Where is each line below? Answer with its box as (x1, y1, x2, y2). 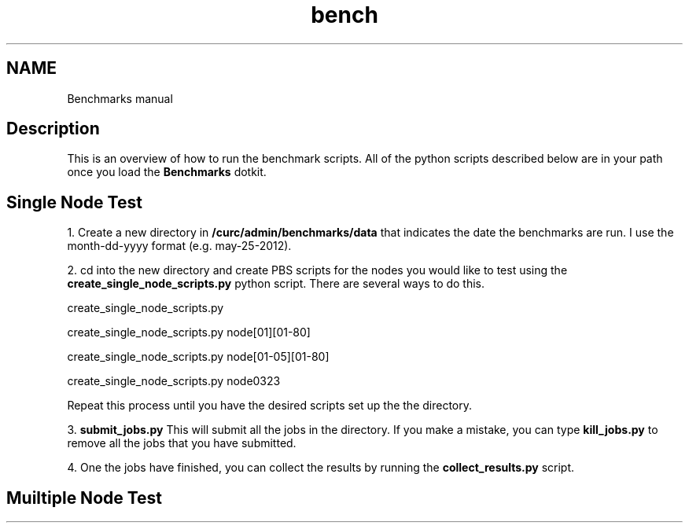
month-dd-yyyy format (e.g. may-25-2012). (67, 239, 292, 253)
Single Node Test (6, 192, 142, 212)
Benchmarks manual (67, 91, 173, 105)
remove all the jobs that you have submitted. (67, 436, 297, 450)
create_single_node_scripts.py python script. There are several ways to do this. (67, 277, 485, 291)
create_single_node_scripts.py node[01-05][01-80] (67, 350, 330, 364)
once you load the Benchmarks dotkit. (67, 165, 267, 179)
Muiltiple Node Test (6, 487, 163, 508)
